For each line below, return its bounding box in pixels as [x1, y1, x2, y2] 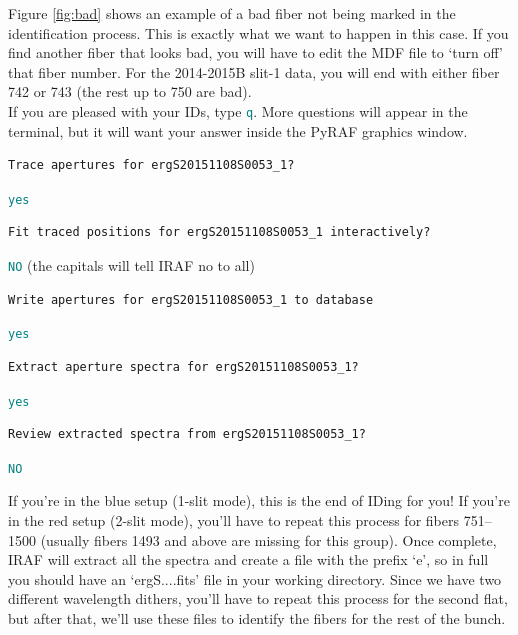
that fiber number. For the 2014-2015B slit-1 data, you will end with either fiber [8, 61, 500, 82]
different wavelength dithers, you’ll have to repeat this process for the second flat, [8, 588, 508, 609]
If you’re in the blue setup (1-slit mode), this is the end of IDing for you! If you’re [8, 490, 510, 511]
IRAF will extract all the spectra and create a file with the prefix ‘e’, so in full [8, 549, 489, 570]
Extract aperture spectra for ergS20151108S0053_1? [8, 359, 359, 374]
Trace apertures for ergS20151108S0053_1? [8, 158, 295, 173]
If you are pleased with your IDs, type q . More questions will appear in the [8, 100, 468, 121]
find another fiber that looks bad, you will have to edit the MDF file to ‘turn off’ [8, 42, 503, 63]
